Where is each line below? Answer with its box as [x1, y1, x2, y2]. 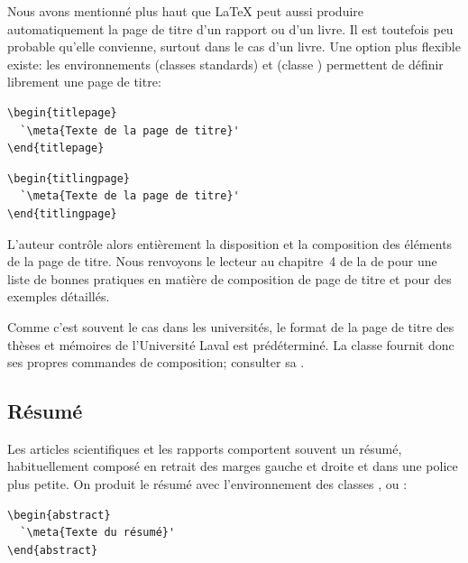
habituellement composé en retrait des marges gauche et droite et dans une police [7, 457, 458, 475]
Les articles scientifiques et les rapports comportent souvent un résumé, [7, 438, 402, 457]
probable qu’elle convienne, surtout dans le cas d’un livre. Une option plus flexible [7, 37, 461, 56]
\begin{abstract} [7, 508, 111, 521]
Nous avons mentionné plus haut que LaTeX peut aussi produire [7, 2, 364, 20]
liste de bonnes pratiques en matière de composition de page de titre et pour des [7, 269, 452, 288]
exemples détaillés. [7, 287, 110, 306]
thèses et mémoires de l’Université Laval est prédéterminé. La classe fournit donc [7, 335, 454, 354]
